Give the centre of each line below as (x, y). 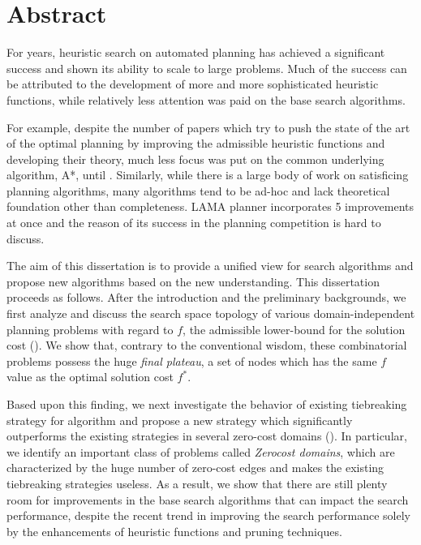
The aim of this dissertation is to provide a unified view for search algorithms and (210, 266)
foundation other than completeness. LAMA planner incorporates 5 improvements (210, 206)
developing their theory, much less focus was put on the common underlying (195, 159)
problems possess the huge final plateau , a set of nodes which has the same (192, 360)
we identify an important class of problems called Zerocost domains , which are (201, 451)
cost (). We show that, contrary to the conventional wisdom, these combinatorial (207, 345)
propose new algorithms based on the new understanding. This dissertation (193, 281)
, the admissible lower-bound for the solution (294, 329)
